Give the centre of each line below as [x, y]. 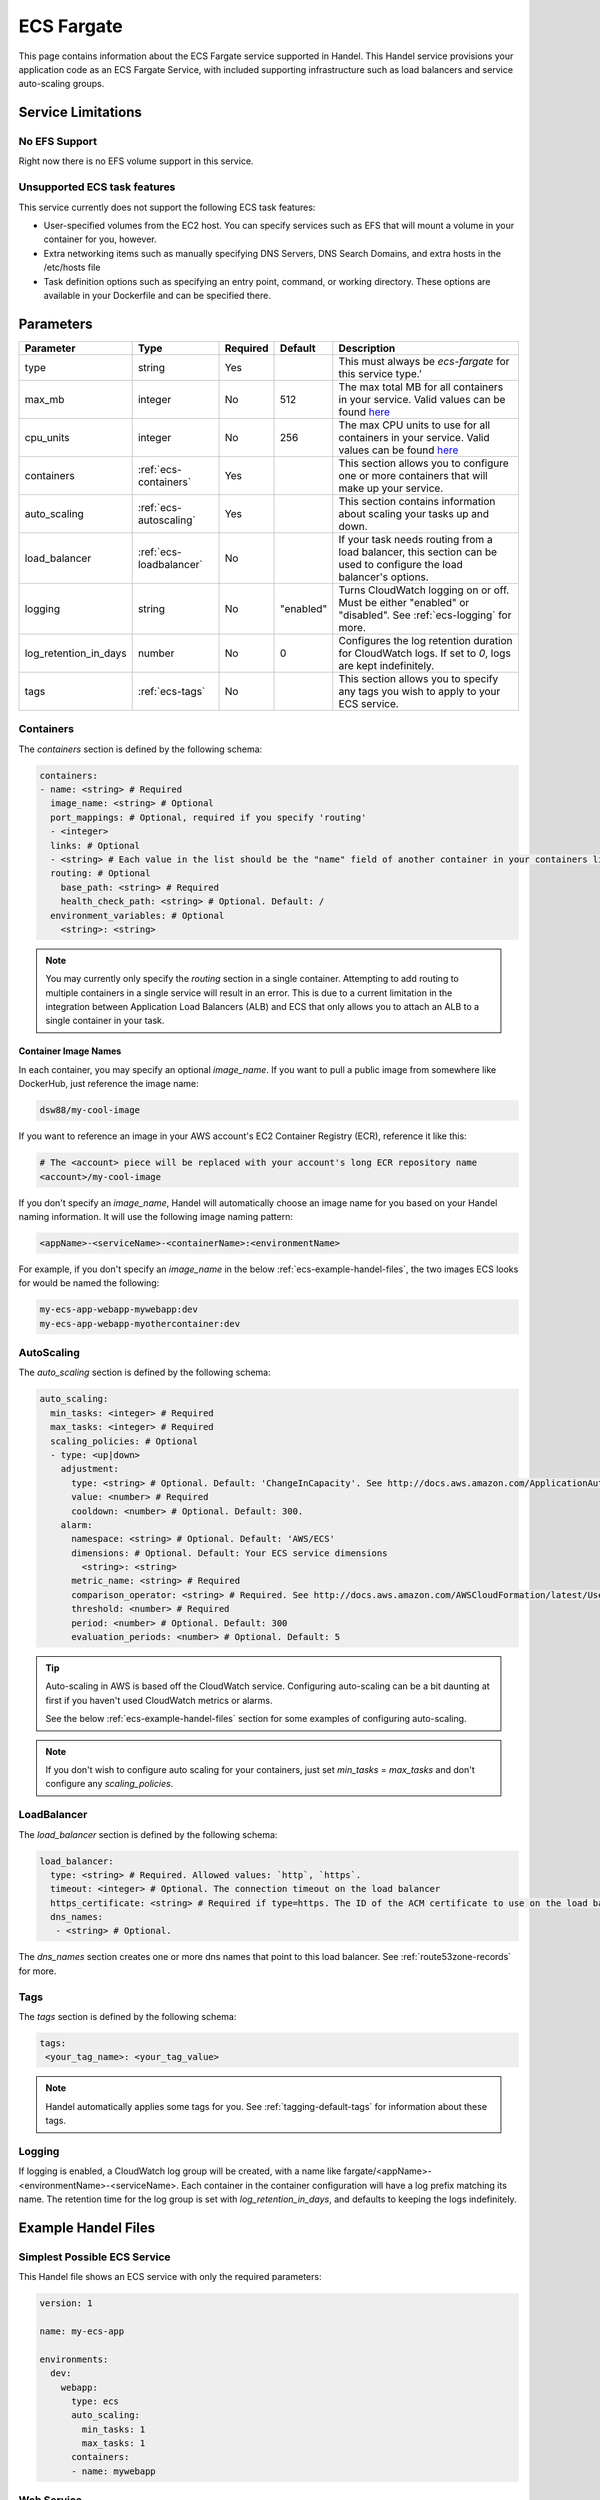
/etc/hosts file [72, 267]
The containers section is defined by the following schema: [140, 749]
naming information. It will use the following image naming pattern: [156, 1216]
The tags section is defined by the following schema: [127, 2016]
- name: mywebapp [114, 2471]
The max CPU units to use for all [414, 425]
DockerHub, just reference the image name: [108, 1084]
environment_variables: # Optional [137, 915]
